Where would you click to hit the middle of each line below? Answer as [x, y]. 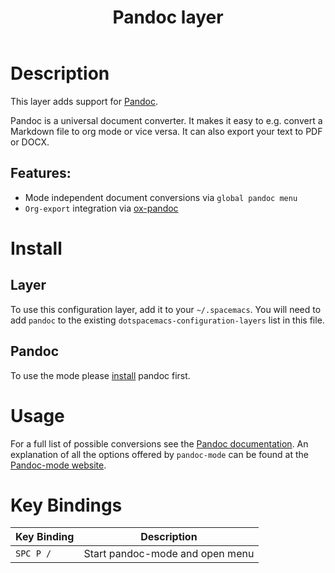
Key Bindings [66, 505]
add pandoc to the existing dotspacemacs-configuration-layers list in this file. [167, 320]
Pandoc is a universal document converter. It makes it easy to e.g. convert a [166, 120]
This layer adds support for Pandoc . [84, 101]
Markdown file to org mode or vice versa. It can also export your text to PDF [166, 131]
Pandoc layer [168, 17]
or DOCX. [30, 142]
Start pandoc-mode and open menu [169, 554]
